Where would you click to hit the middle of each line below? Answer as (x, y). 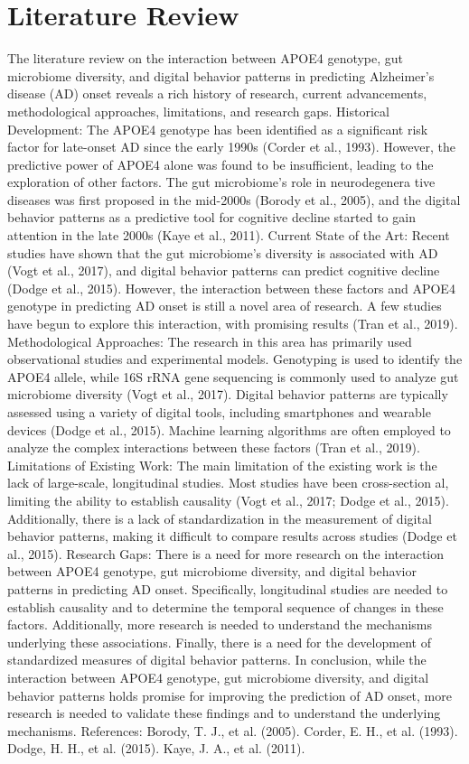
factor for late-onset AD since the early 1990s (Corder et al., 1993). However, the (232, 147)
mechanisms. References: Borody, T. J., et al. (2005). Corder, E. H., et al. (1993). (233, 730)
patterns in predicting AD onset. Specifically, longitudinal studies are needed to (228, 588)
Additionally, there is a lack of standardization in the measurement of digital (220, 518)
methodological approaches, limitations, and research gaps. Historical (198, 111)
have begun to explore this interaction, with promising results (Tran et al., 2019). (233, 324)
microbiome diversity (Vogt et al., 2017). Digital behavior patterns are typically (228, 394)
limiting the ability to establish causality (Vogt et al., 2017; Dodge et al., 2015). (228, 500)
